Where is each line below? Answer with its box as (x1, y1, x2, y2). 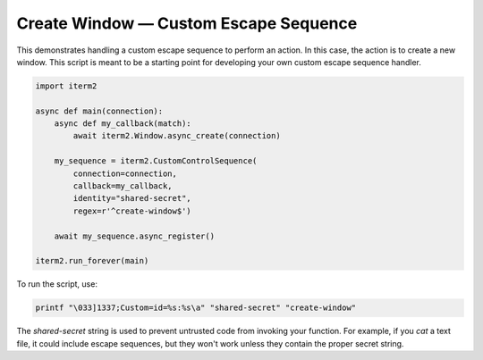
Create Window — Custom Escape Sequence (16, 13, 358, 33)
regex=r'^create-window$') (72, 205, 191, 216)
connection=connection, (72, 168, 178, 179)
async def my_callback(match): (54, 119, 191, 129)
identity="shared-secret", (72, 193, 191, 204)
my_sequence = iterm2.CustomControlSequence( (54, 156, 258, 166)
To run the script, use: (16, 279, 98, 289)
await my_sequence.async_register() (54, 230, 215, 241)
